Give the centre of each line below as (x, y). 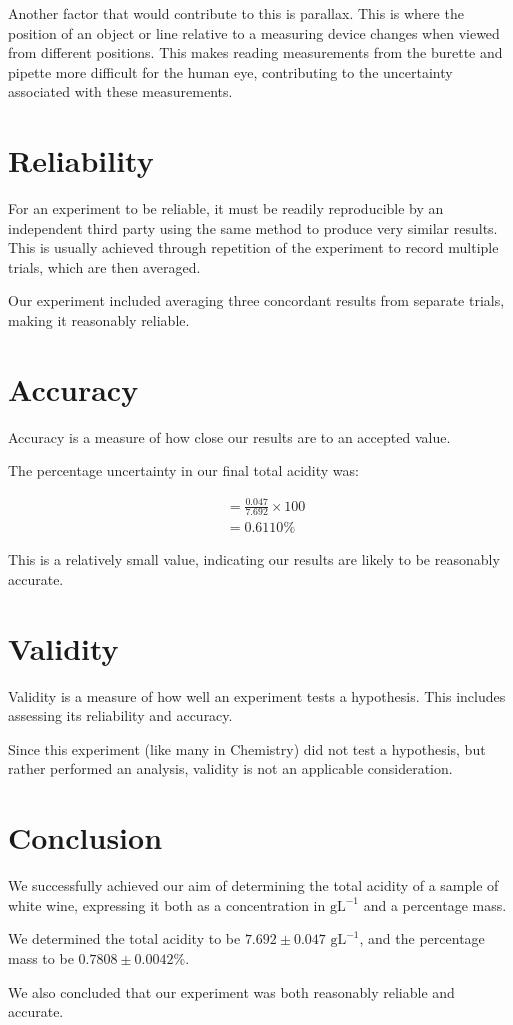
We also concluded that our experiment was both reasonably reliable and (231, 991)
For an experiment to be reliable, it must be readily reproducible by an (226, 208)
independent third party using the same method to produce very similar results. (253, 227)
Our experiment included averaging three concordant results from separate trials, (256, 300)
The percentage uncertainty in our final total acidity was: (183, 470)
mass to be (41, 957)
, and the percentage (422, 938)
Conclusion (85, 837)
